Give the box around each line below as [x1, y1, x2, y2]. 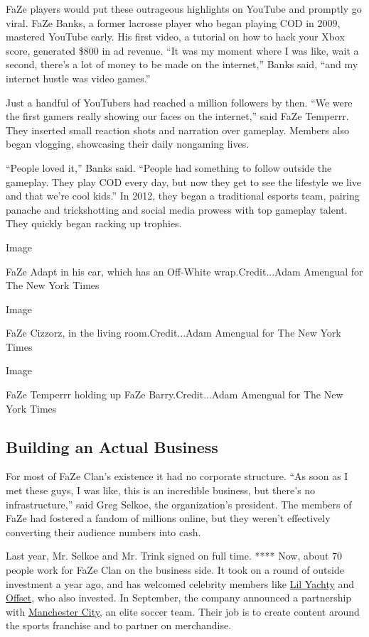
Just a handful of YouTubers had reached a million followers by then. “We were [6, 94, 353, 109]
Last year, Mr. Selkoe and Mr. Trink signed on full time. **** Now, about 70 [6, 548, 343, 563]
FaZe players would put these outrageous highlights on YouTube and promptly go [6, 1, 362, 16]
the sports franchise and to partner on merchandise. [6, 618, 232, 633]
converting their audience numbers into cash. [6, 524, 201, 539]
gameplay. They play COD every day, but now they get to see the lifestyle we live [6, 174, 362, 189]
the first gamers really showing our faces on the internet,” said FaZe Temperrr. [6, 109, 349, 124]
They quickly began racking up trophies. [6, 216, 182, 231]
